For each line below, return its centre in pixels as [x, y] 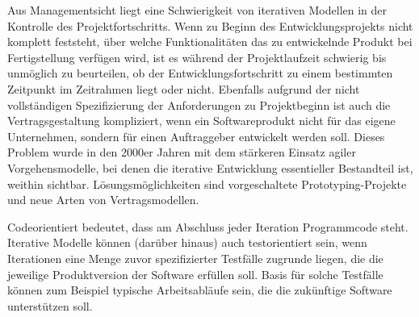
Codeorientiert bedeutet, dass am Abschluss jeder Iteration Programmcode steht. [208, 226]
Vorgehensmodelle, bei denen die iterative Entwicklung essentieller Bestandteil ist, [210, 167]
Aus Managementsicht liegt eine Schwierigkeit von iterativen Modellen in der [197, 10]
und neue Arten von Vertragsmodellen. [103, 200]
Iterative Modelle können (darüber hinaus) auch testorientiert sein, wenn [187, 242]
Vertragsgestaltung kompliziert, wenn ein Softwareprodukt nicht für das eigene [201, 121]
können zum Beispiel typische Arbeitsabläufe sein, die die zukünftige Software [200, 290]
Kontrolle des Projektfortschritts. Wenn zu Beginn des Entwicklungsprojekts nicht [210, 25]
